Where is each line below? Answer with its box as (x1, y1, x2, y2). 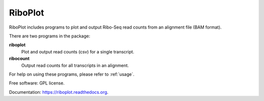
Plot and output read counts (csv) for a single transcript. (21, 49, 134, 54)
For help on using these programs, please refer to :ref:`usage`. (9, 71, 134, 77)
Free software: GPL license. (9, 80, 65, 86)
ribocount (9, 56, 30, 62)
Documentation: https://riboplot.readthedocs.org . (9, 89, 109, 95)
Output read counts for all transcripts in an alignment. (21, 62, 129, 68)
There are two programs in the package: (9, 33, 90, 39)
